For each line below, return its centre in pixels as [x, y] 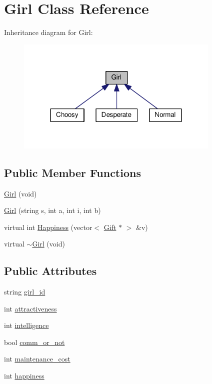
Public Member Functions [72, 172]
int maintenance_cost [37, 359]
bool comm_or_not [34, 342]
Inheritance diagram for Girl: [48, 32]
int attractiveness [30, 308]
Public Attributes [50, 271]
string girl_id [25, 292]
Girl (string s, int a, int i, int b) [52, 210]
